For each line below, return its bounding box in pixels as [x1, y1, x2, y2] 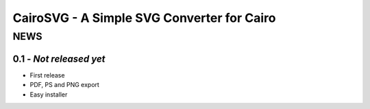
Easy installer [29, 90, 68, 99]
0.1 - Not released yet [12, 53, 106, 64]
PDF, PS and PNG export [29, 81, 99, 89]
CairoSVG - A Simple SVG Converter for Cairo [12, 10, 276, 25]
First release [29, 71, 65, 79]
